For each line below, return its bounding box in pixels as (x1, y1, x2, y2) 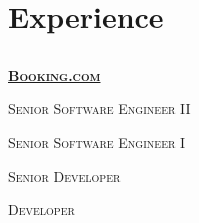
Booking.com (8, 64, 101, 85)
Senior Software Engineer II (8, 98, 191, 119)
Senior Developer (8, 165, 121, 186)
